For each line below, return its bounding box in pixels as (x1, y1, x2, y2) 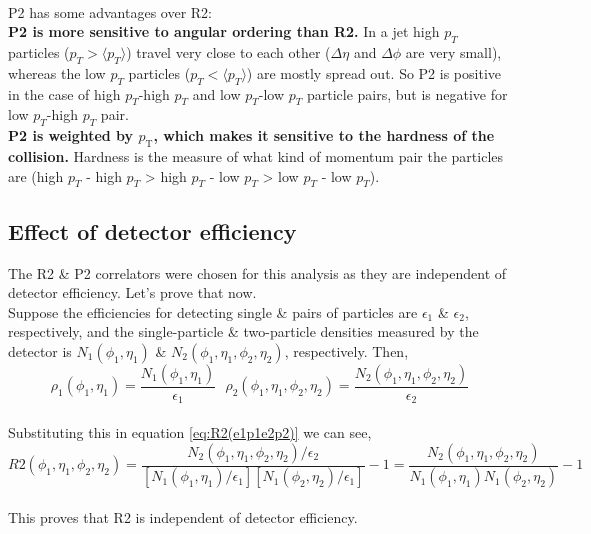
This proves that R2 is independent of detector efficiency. (8, 507, 358, 528)
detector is (8, 340, 72, 361)
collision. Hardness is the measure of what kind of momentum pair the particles (8, 145, 504, 166)
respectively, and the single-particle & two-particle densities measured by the (8, 321, 479, 342)
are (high (8, 165, 64, 186)
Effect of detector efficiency (8, 215, 297, 246)
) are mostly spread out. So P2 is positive (246, 62, 501, 83)
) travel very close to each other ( (126, 41, 331, 62)
